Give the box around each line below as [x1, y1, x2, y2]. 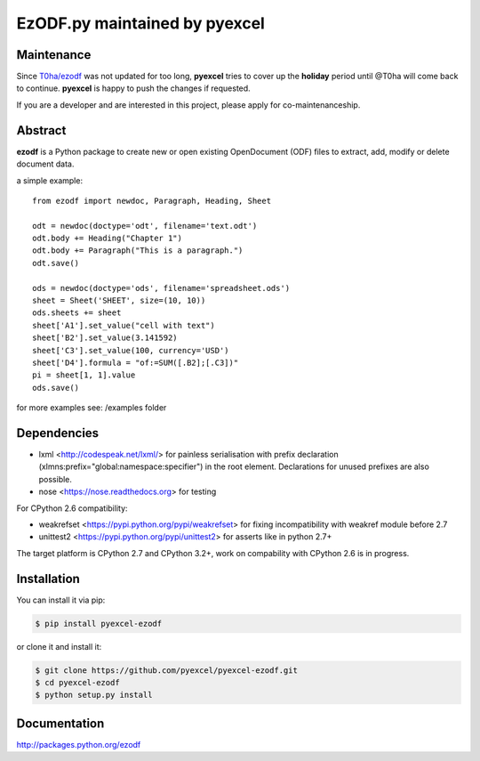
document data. [16, 158, 75, 169]
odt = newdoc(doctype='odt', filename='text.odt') [32, 221, 258, 231]
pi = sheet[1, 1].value [32, 370, 136, 380]
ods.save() [32, 383, 80, 393]
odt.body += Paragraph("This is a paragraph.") [32, 246, 244, 255]
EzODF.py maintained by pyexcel [16, 13, 266, 33]
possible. [38, 474, 73, 484]
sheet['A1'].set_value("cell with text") [32, 320, 215, 330]
